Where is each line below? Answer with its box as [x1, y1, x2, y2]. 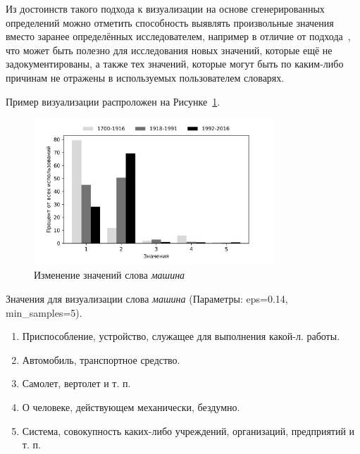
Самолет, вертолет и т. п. [22, 376, 131, 391]
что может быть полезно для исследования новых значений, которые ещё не [6, 42, 333, 57]
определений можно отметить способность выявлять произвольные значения [6, 15, 334, 30]
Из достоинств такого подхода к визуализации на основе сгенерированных [6, 1, 325, 15]
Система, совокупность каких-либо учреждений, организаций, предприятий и [22, 423, 355, 438]
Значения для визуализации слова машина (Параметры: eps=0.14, [6, 291, 288, 306]
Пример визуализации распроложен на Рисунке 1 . [6, 94, 221, 108]
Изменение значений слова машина [34, 267, 185, 282]
